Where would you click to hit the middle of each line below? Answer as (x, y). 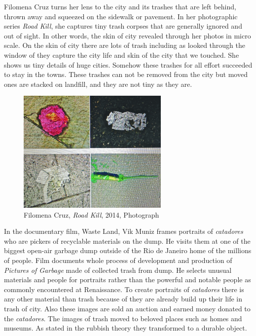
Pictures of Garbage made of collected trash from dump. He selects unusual (118, 270)
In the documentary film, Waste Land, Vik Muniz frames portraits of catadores (124, 231)
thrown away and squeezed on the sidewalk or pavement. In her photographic (121, 16)
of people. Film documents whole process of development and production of (118, 260)
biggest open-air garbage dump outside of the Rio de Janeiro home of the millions (128, 250)
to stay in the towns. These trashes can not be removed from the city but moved (126, 74)
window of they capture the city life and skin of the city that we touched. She (122, 55)
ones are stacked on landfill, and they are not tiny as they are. (98, 84)
